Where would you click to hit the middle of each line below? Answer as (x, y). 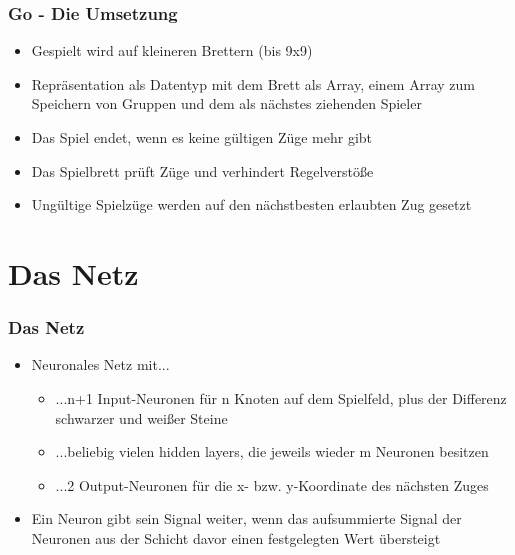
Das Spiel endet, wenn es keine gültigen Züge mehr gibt (202, 137)
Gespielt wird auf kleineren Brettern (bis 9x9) (172, 50)
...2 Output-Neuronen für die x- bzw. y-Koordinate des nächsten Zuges (272, 484)
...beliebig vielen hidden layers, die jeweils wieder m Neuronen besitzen (272, 451)
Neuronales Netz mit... (100, 364)
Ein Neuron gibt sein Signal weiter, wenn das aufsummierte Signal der (246, 518)
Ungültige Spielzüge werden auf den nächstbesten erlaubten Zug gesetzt (251, 204)
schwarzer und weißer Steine (141, 417)
